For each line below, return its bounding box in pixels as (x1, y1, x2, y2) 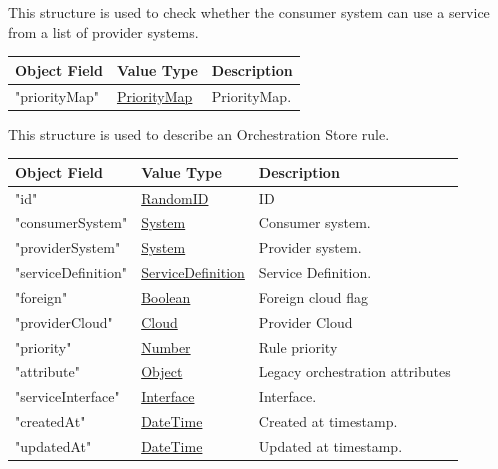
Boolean (141, 286, 191, 307)
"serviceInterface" (15, 386, 120, 407)
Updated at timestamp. (258, 436, 403, 456)
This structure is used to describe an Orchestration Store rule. (8, 123, 390, 144)
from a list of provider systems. (8, 21, 199, 42)
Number (141, 336, 191, 357)
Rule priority (258, 336, 338, 357)
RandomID (141, 187, 209, 208)
